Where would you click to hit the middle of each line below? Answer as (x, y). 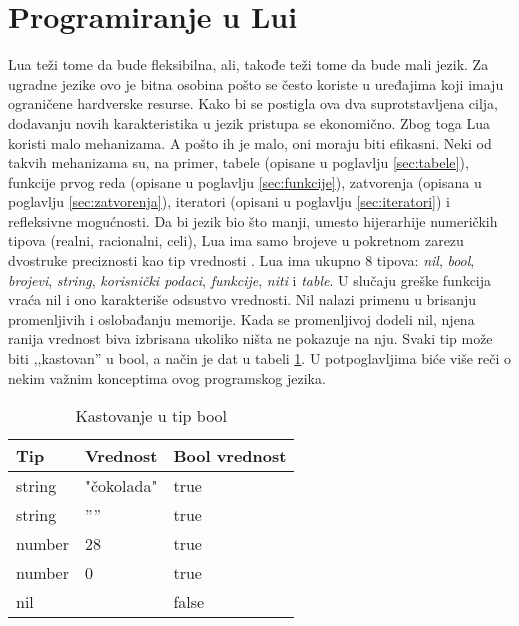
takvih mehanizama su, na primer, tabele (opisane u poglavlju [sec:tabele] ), (238, 162)
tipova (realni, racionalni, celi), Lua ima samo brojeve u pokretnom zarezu (236, 240)
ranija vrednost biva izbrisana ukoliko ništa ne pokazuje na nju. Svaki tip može (250, 338)
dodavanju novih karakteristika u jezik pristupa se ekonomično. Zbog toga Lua (249, 122)
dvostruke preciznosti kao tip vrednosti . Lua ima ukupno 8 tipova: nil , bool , (241, 260)
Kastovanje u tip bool (151, 416)
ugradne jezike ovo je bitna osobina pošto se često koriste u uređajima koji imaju (256, 83)
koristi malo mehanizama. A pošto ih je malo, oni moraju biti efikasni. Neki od (250, 142)
